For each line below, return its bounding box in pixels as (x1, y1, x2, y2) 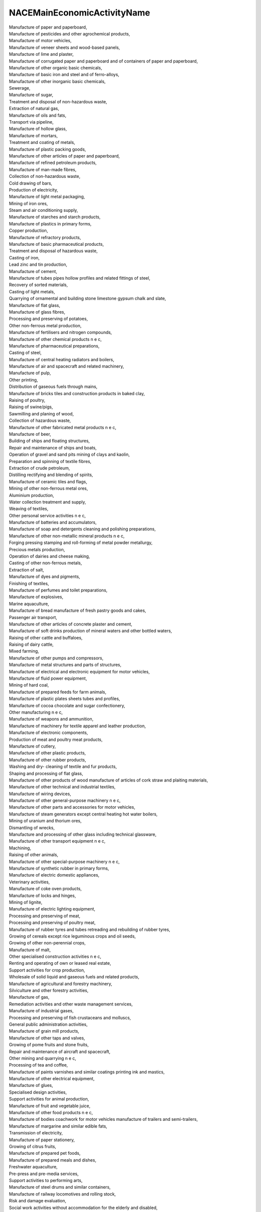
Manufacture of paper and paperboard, (9, 24, 87, 30)
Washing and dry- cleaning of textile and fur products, (9, 764, 117, 769)
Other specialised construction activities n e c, (9, 954, 101, 959)
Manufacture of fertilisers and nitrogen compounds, (9, 330, 112, 335)
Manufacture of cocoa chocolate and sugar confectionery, (9, 702, 126, 708)
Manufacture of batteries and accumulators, (9, 519, 97, 526)
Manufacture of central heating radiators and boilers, (9, 356, 115, 362)
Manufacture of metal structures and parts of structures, (9, 662, 122, 668)
